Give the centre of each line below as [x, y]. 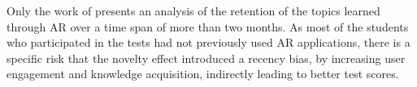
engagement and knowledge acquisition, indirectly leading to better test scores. [203, 74]
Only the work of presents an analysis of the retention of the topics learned [193, 10]
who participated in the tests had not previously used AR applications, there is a [208, 42]
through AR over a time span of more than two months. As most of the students [208, 26]
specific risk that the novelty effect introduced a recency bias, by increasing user [206, 58]
